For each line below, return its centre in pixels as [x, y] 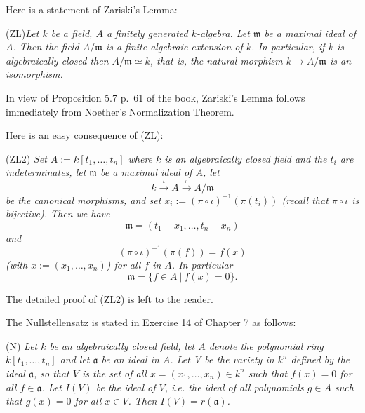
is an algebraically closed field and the [246, 158]
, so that [51, 373]
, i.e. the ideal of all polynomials [234, 387]
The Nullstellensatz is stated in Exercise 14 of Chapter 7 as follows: [151, 322]
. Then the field [46, 47]
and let [75, 359]
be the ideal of [126, 387]
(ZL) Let [22, 33]
